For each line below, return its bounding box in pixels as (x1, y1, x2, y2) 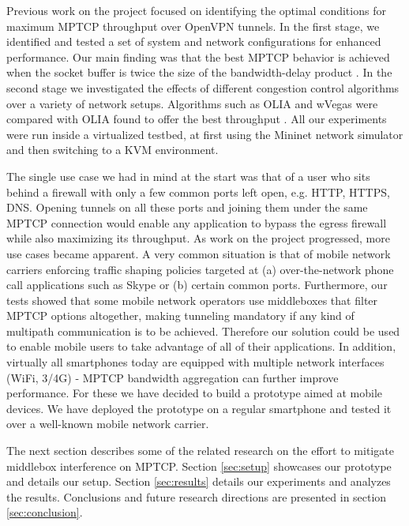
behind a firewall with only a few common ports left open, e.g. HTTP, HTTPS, (6, 183, 390, 200)
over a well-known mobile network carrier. (6, 415, 209, 432)
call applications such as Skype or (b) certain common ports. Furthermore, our (6, 276, 388, 293)
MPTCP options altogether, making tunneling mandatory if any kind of (6, 307, 355, 324)
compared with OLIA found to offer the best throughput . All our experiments (6, 111, 387, 127)
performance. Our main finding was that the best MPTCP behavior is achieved (6, 48, 390, 65)
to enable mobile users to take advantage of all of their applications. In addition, (6, 338, 396, 355)
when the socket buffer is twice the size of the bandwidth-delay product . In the (6, 64, 392, 81)
